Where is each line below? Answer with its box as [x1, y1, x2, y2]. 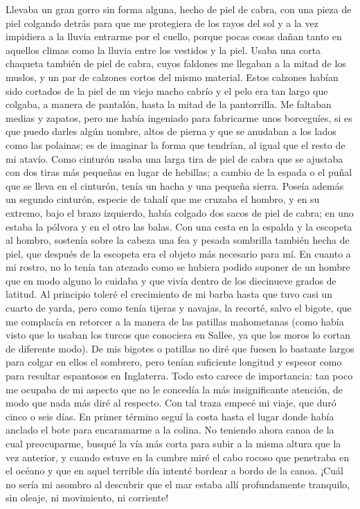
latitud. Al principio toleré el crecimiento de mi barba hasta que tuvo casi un [6, 287, 333, 301]
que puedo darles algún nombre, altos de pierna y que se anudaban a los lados [6, 124, 336, 139]
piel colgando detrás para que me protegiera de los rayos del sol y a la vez [6, 15, 318, 30]
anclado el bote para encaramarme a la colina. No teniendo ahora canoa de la [6, 422, 334, 437]
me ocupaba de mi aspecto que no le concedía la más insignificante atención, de [6, 382, 343, 396]
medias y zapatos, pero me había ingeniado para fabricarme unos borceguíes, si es [6, 110, 352, 125]
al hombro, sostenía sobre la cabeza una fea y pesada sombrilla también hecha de [6, 233, 350, 247]
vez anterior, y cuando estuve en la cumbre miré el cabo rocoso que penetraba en [6, 449, 350, 464]
